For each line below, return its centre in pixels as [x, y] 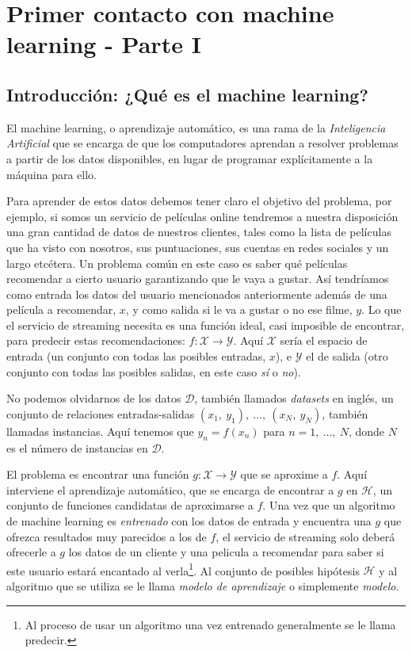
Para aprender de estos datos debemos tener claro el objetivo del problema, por [199, 201]
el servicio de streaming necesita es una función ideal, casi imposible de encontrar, [206, 325]
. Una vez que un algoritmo [329, 505]
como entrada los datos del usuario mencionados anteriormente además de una [197, 294]
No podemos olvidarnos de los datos [94, 398]
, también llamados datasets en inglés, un [294, 398]
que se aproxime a [284, 474]
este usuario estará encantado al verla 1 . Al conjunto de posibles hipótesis [183, 569]
